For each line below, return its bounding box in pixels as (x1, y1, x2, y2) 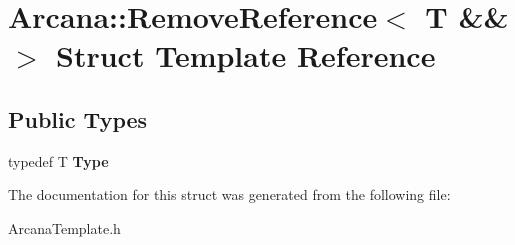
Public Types (8, 103, 148, 134)
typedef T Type (8, 150, 109, 171)
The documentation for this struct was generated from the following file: (8, 184, 451, 205)
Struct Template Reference (56, 35, 436, 76)
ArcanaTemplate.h (8, 217, 121, 238)
